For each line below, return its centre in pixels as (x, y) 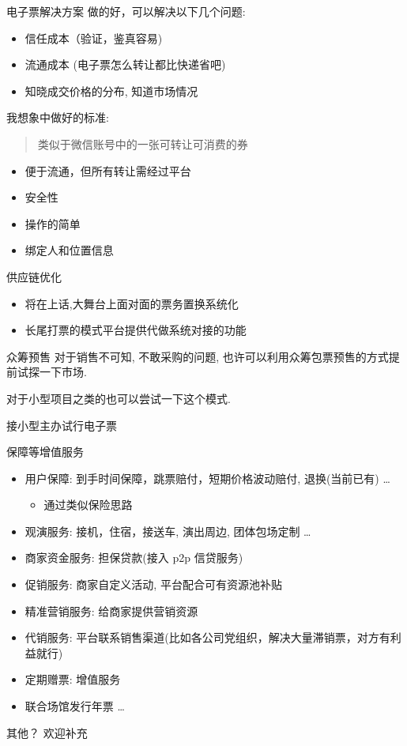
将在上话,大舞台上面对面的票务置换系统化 (132, 303)
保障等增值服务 (45, 452)
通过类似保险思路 (88, 505)
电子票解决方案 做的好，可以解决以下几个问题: (126, 11)
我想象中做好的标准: (58, 117)
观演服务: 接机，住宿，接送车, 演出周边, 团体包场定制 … (168, 531)
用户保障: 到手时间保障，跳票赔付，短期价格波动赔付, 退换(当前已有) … (207, 478)
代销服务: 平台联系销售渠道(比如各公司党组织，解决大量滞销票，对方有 (207, 637)
